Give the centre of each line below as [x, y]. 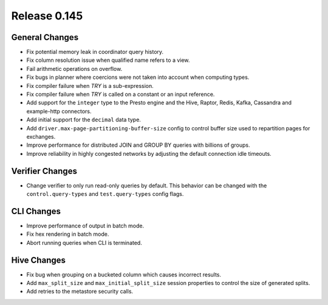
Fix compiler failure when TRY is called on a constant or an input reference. [121, 95]
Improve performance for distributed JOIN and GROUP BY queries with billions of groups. [138, 145]
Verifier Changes [44, 171]
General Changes [45, 37]
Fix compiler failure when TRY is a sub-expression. [90, 85]
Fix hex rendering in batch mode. [68, 234]
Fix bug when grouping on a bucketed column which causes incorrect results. [124, 274]
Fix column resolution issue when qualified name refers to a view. [108, 60]
